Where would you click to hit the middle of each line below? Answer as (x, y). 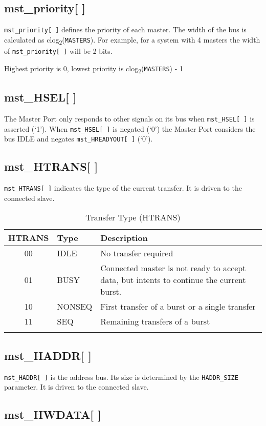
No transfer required (137, 253)
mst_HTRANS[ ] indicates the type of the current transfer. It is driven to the (123, 188)
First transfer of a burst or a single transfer (178, 307)
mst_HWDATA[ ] (53, 414)
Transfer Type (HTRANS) (133, 217)
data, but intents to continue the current (173, 280)
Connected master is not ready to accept (173, 268)
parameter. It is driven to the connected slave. (76, 387)
